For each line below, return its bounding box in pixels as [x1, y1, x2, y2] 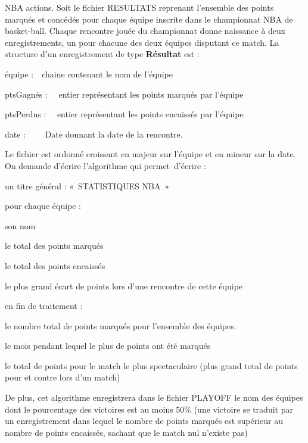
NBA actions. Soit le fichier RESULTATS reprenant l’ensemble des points [5, 1, 274, 13]
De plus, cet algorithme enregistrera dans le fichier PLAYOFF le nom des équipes [5, 391, 303, 404]
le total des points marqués [5, 239, 104, 252]
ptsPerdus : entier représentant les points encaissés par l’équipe [5, 108, 244, 120]
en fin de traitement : [5, 300, 83, 312]
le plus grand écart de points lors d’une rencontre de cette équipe [5, 279, 243, 292]
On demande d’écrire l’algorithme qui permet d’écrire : [5, 159, 206, 171]
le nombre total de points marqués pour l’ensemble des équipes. [5, 319, 237, 332]
